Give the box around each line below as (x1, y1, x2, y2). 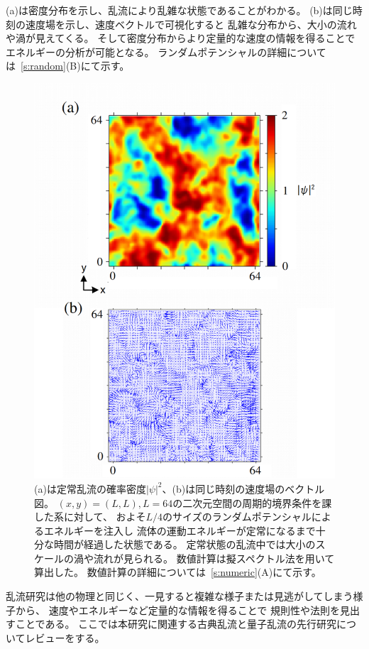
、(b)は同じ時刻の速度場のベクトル (162, 481, 325, 496)
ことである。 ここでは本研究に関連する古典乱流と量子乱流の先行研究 (15, 616, 337, 631)
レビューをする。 (25, 630, 105, 645)
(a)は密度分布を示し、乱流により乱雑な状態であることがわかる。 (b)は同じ (6, 3, 353, 17)
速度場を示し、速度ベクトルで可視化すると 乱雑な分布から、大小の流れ (25, 16, 357, 31)
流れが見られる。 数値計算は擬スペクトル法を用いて (93, 550, 335, 565)
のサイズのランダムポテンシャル (163, 509, 312, 524)
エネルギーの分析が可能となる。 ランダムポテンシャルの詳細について (6, 44, 326, 59)
